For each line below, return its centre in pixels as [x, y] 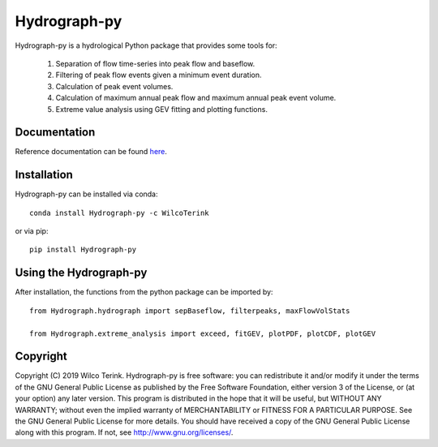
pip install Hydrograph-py [83, 250]
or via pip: [32, 231]
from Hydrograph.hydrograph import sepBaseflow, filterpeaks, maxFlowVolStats [190, 311]
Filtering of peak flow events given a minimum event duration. [159, 75]
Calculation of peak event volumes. [114, 86]
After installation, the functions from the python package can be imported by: [144, 292]
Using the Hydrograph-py [81, 273]
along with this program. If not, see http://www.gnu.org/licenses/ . [124, 432]
